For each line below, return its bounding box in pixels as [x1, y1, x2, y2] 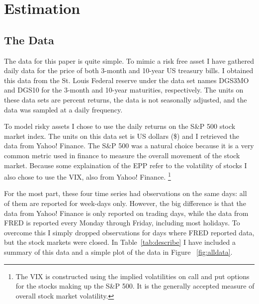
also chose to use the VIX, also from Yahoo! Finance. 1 [4, 170, 171, 182]
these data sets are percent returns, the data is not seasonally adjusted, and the [4, 94, 247, 104]
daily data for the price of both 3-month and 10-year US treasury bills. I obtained [4, 65, 254, 76]
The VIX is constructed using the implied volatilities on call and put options [15, 271, 250, 281]
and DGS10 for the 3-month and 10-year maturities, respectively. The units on [4, 85, 244, 95]
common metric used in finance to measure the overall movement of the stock [4, 150, 240, 160]
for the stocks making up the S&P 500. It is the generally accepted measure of [15, 281, 255, 291]
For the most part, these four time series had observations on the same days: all [4, 188, 247, 199]
